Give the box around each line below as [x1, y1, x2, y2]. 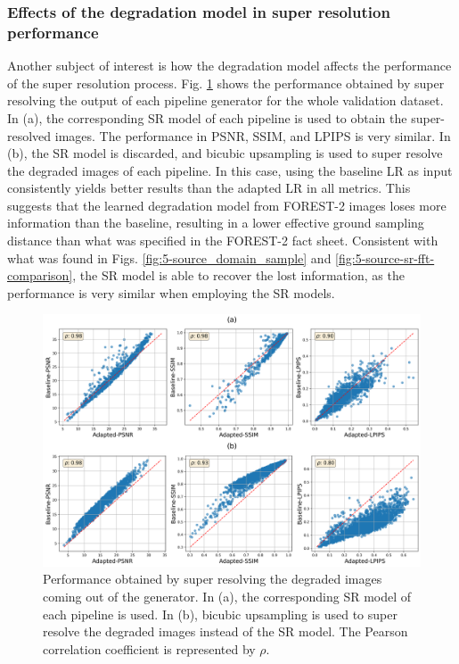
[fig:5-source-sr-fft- [335, 248, 435, 267]
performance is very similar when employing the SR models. [7, 283, 335, 302]
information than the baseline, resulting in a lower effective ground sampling [7, 213, 424, 232]
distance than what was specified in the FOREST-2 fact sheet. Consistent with [7, 231, 439, 250]
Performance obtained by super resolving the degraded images [43, 569, 382, 588]
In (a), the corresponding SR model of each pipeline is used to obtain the [7, 108, 407, 127]
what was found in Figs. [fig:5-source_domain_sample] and [7, 248, 332, 267]
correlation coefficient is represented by [43, 639, 256, 658]
